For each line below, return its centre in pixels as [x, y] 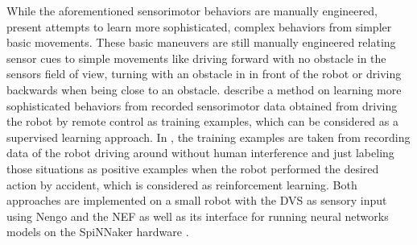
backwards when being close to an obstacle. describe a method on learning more [204, 89]
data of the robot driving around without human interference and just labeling [200, 153]
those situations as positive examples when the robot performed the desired [193, 168]
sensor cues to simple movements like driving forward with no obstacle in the [196, 58]
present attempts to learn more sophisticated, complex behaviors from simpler [199, 26]
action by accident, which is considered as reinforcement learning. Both [182, 184]
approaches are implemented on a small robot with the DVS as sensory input [197, 200]
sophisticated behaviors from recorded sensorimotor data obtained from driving [202, 105]
